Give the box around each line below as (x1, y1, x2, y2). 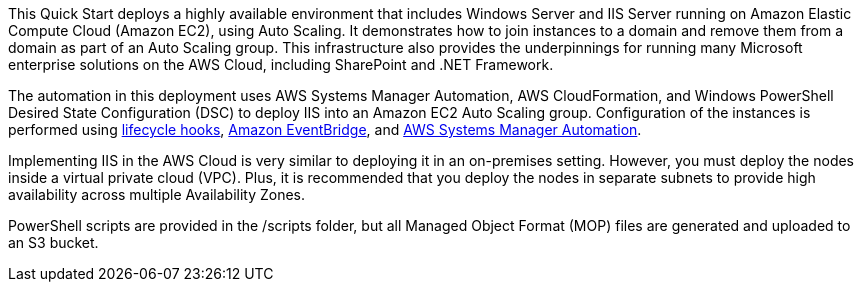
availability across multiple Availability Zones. (8, 186, 306, 203)
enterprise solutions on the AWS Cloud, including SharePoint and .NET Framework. (8, 56, 554, 73)
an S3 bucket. (8, 234, 99, 251)
